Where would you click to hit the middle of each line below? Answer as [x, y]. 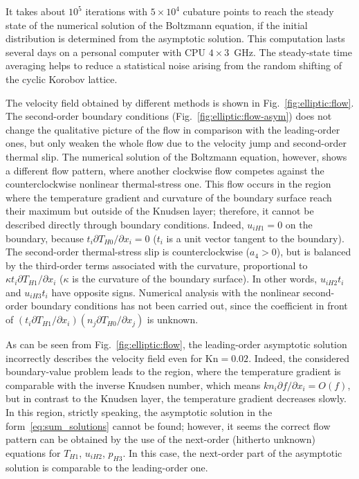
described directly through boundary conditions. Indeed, [125, 224]
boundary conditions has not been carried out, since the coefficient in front [189, 306]
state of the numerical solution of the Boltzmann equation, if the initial [157, 25]
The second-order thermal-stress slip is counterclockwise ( [128, 252]
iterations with [116, 11]
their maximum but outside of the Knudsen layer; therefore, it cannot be [160, 211]
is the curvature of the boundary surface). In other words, [195, 279]
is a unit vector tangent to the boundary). [255, 238]
